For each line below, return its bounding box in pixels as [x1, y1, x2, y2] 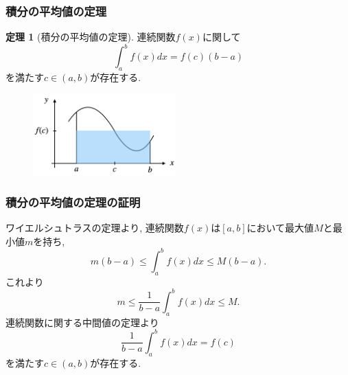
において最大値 [246, 220, 314, 235]
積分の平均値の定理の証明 [5, 193, 141, 210]
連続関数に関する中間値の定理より [5, 315, 159, 329]
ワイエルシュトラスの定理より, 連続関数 [5, 220, 184, 235]
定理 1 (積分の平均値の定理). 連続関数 [5, 30, 176, 44]
